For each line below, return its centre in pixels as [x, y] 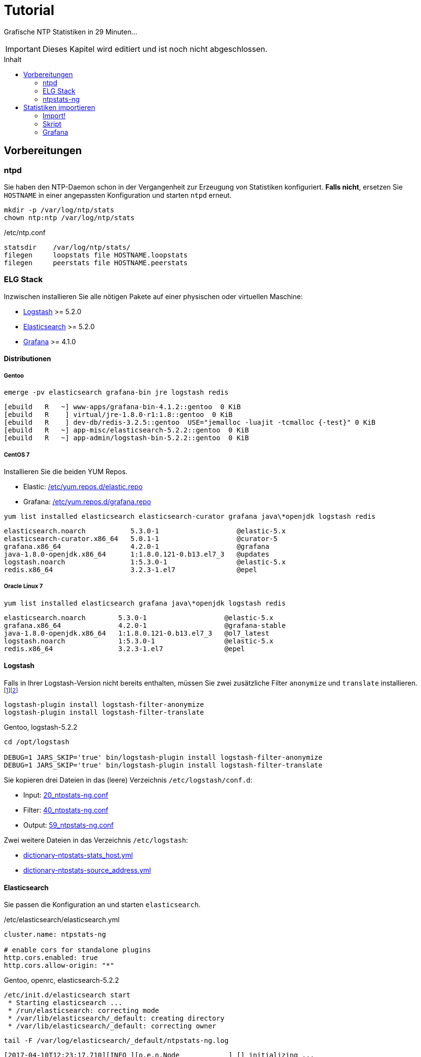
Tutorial [29, 10]
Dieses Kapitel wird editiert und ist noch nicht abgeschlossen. [155, 49]
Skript [52, 124]
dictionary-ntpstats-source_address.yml [87, 870]
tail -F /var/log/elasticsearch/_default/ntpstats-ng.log [116, 1041]
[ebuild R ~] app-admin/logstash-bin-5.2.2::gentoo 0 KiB [126, 438]
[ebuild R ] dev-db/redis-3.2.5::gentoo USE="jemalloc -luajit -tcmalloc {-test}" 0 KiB [190, 423]
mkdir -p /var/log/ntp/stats [59, 210]
